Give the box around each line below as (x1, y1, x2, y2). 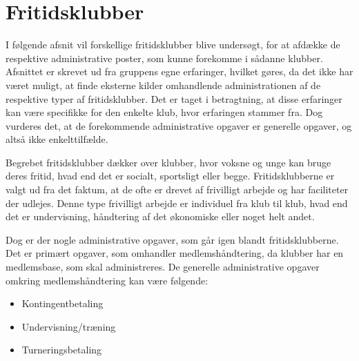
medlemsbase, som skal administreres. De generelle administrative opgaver (6, 260, 320, 274)
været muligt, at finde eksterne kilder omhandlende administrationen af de (6, 77, 321, 92)
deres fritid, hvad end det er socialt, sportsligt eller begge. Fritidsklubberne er (6, 168, 335, 183)
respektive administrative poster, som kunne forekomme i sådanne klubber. (6, 50, 323, 65)
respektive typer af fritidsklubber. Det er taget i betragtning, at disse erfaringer (6, 91, 342, 106)
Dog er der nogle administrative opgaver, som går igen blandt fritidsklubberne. (6, 232, 339, 246)
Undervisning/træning (21, 319, 116, 333)
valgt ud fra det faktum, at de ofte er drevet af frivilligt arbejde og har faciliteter (6, 182, 349, 197)
